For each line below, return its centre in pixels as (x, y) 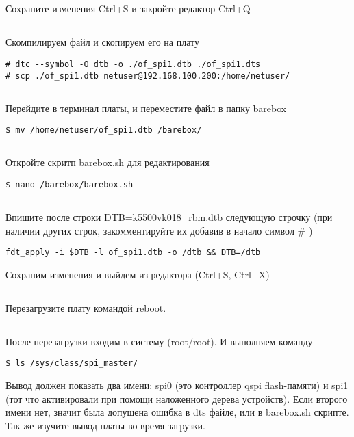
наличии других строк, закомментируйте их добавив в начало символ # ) (159, 230)
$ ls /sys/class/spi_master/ (72, 363)
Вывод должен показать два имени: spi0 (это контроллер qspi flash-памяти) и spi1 (177, 385)
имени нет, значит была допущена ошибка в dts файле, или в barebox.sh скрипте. (177, 412)
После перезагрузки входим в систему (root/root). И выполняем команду (159, 341)
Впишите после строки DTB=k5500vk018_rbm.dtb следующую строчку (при (169, 216)
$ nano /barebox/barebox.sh (69, 184)
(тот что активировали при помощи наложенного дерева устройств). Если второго (177, 398)
